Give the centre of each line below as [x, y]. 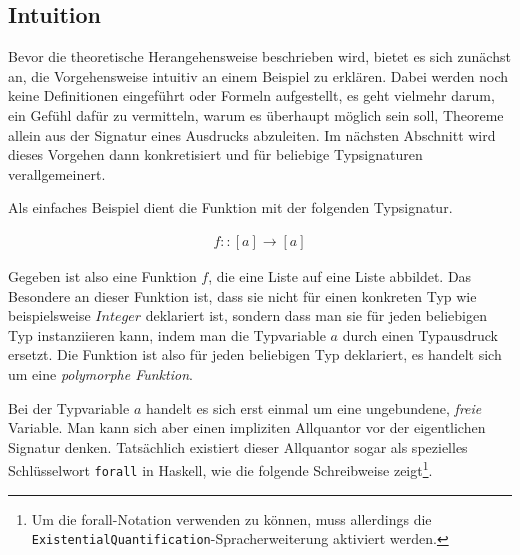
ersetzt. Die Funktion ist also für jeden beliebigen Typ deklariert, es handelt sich [255, 354]
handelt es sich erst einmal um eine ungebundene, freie [313, 407]
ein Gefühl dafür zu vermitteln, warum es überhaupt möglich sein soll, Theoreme [256, 114]
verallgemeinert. [57, 173]
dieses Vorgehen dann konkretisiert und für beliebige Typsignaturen [215, 154]
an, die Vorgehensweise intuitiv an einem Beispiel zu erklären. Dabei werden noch [258, 75]
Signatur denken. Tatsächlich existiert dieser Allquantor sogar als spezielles [238, 446]
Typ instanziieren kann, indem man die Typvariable [167, 334]
